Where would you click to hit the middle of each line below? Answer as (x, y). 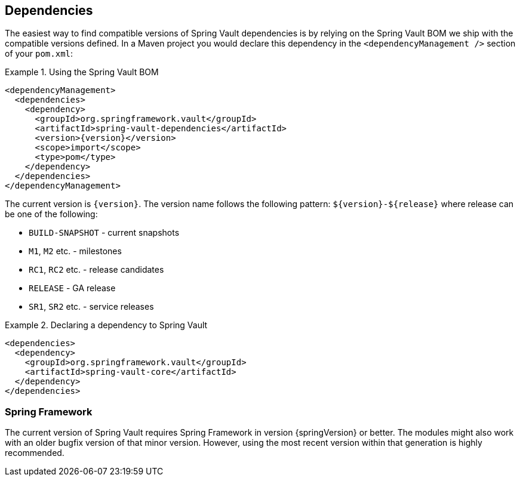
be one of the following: (51, 214)
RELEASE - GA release (72, 288)
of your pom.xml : (39, 54)
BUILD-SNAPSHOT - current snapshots (104, 233)
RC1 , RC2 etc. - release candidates (96, 270)
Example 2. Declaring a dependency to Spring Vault (106, 325)
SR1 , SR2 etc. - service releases (91, 307)
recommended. (35, 453)
